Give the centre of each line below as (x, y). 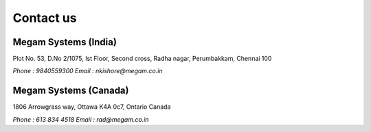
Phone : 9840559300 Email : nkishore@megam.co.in (88, 71)
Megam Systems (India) (65, 42)
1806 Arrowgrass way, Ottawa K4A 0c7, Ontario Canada (92, 107)
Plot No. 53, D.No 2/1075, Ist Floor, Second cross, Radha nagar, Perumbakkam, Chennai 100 (142, 59)
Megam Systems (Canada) (71, 91)
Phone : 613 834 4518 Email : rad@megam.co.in (81, 119)
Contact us (45, 18)
